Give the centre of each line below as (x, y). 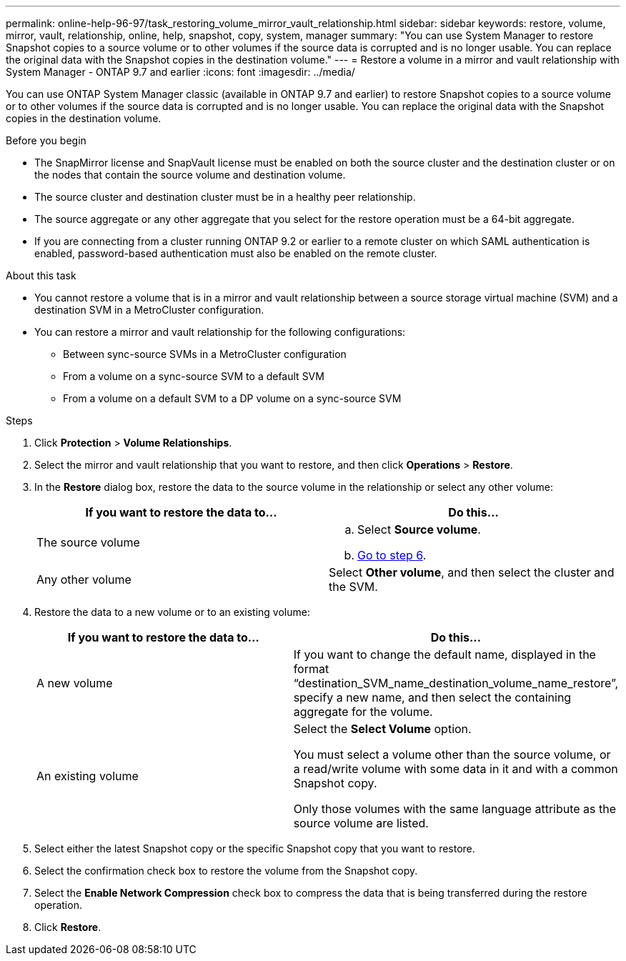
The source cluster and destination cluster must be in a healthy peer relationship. (225, 197)
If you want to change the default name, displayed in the (444, 654)
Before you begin (46, 140)
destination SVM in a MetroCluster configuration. (149, 310)
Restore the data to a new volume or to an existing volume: (172, 612)
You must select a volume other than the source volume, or (452, 755)
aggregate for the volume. (363, 712)
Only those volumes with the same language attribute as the (455, 809)
